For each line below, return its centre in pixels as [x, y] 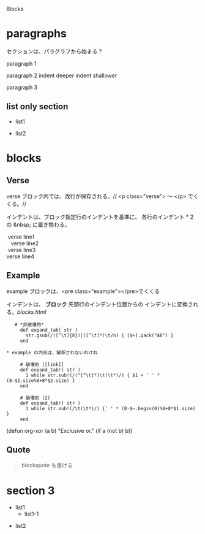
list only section [37, 107]
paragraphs [37, 34]
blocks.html [32, 311]
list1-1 [32, 514]
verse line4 [20, 256]
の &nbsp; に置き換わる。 [38, 224]
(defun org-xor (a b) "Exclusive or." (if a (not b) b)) [69, 430]
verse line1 [21, 237]
